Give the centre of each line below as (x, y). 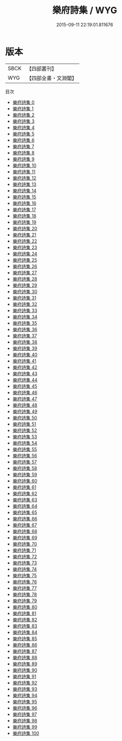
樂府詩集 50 (25, 417)
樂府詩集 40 (25, 354)
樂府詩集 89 (25, 664)
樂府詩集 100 (26, 733)
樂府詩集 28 (25, 279)
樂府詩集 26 (25, 266)
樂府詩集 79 (25, 601)
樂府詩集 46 (25, 392)
